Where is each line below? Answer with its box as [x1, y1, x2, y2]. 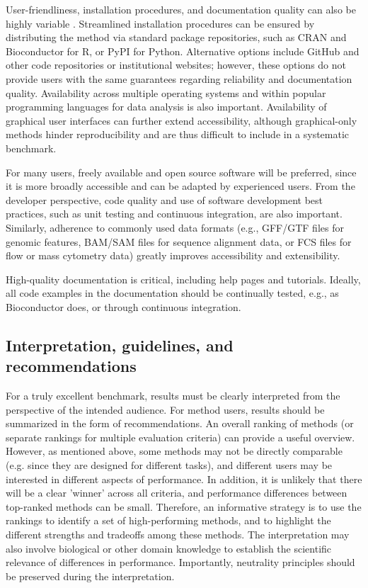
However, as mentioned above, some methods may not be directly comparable [6, 443, 343, 458]
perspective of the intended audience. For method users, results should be [6, 402, 325, 417]
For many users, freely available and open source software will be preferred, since [6, 164, 357, 179]
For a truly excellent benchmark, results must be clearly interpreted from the [6, 388, 340, 403]
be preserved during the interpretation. [6, 568, 175, 583]
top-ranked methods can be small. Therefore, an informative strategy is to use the [6, 499, 362, 514]
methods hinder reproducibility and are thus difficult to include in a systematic [6, 127, 350, 142]
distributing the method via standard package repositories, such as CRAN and [6, 30, 347, 45]
